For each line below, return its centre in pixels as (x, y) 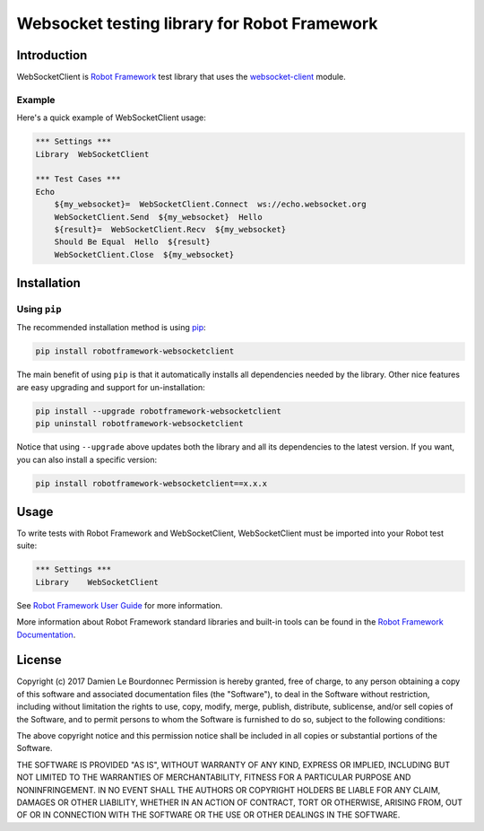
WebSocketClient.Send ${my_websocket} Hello (159, 217)
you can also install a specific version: (86, 459)
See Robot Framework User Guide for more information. (120, 605)
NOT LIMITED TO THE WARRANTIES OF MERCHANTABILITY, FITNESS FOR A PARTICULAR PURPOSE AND (214, 777)
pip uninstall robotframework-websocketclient (139, 424)
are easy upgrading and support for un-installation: (111, 387)
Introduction (52, 55)
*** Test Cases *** (78, 179)
